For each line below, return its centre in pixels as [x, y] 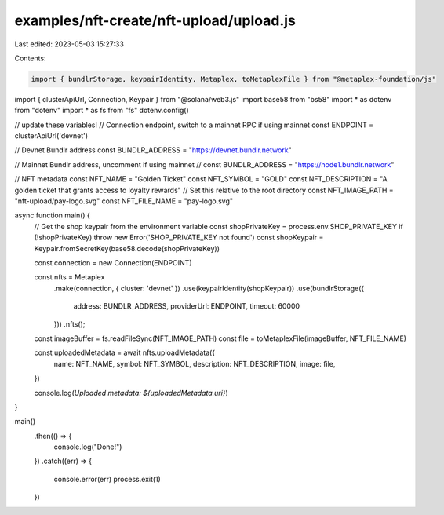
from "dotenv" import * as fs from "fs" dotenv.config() [102, 111]
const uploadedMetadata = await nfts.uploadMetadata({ [125, 352]
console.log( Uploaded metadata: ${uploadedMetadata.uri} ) [131, 393]
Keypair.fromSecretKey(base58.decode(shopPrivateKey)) [127, 248]
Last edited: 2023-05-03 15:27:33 [69, 44]
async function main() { [52, 215]
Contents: [30, 58]
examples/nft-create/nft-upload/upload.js [155, 20]
